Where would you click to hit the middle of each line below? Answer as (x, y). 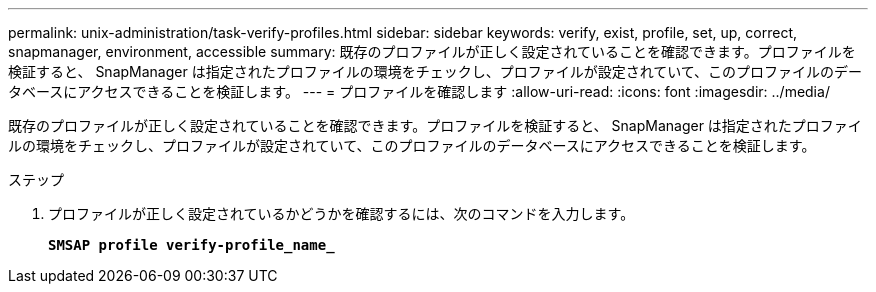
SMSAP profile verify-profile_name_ (191, 245)
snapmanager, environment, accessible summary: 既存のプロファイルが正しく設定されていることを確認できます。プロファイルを (432, 51)
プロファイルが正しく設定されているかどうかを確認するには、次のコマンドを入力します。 (341, 213)
